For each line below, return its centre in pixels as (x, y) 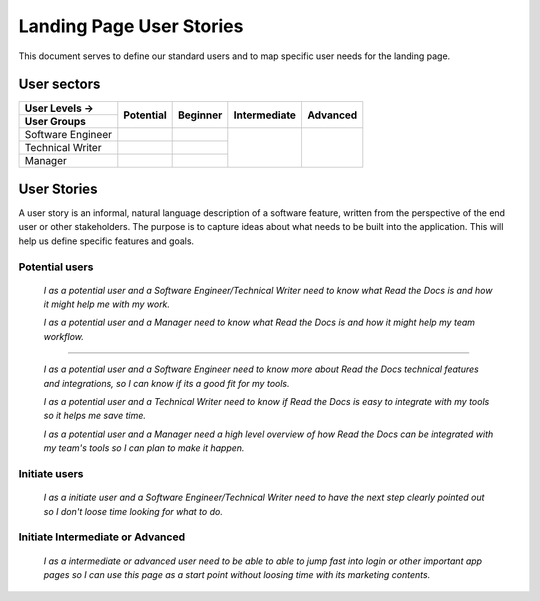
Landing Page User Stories (131, 26)
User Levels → (59, 108)
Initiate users (51, 473)
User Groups (55, 122)
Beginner (200, 115)
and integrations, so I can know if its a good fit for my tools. (166, 383)
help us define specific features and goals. (106, 241)
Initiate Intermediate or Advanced (101, 537)
